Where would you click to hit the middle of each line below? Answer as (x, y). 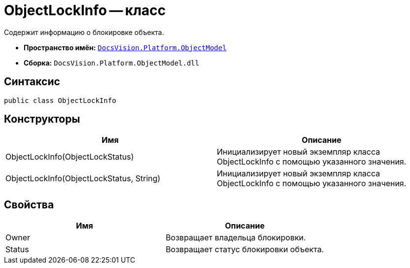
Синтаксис (32, 82)
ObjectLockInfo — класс (85, 10)
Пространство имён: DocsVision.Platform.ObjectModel (125, 47)
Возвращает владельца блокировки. (236, 238)
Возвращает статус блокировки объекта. (245, 250)
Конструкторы (42, 119)
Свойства (29, 204)
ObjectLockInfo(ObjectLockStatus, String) (83, 179)
